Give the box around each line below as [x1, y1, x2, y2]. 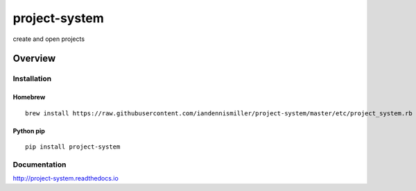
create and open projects [12, 35, 85, 43]
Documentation [12, 160, 67, 169]
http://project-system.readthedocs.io [12, 174, 119, 183]
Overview [12, 53, 56, 65]
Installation [12, 74, 52, 83]
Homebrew [12, 93, 46, 101]
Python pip [12, 126, 45, 135]
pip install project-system [25, 142, 121, 151]
